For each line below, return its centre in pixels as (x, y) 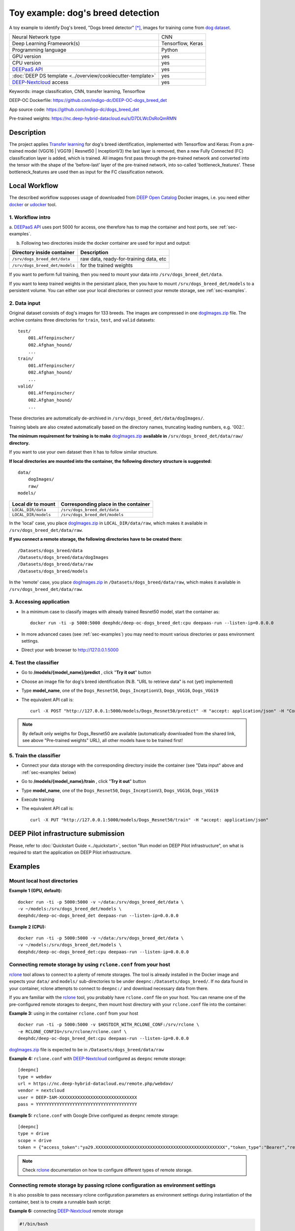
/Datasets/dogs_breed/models (53, 571)
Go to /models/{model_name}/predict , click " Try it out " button (87, 673)
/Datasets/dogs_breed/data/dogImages (63, 557)
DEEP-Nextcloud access (40, 82)
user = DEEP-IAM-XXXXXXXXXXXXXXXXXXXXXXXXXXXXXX (77, 1097)
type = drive (33, 1134)
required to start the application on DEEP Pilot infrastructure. (70, 852)
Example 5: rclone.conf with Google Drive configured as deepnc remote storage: (94, 1115)
